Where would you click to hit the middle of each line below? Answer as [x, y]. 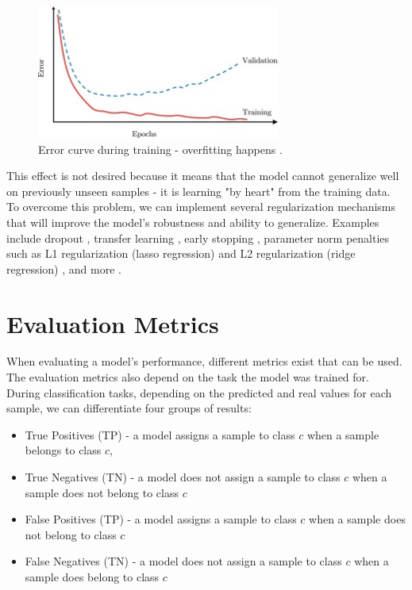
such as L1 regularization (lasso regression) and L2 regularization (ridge [181, 253]
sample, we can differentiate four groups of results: [129, 408]
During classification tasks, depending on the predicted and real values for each [199, 392]
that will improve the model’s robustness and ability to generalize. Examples [193, 222]
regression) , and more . [64, 268]
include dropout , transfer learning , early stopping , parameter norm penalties [198, 238]
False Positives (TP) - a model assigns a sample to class [161, 519]
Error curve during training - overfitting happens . [160, 149]
